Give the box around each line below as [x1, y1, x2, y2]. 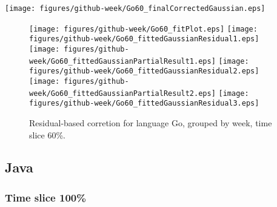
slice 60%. [29, 128, 65, 141]
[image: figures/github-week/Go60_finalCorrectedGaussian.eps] [5, 4, 265, 13]
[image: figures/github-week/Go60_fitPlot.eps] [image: [29, 24, 258, 33]
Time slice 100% [5, 189, 86, 205]
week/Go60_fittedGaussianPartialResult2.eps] [29, 89, 216, 98]
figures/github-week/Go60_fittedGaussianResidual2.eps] [29, 67, 259, 76]
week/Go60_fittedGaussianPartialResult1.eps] [29, 56, 216, 66]
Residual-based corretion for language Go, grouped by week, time [29, 116, 272, 129]
